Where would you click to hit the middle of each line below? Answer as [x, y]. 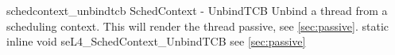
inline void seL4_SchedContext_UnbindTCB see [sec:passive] [156, 41]
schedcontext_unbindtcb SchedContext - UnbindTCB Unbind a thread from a [197, 10]
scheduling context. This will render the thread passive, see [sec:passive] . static [198, 26]
